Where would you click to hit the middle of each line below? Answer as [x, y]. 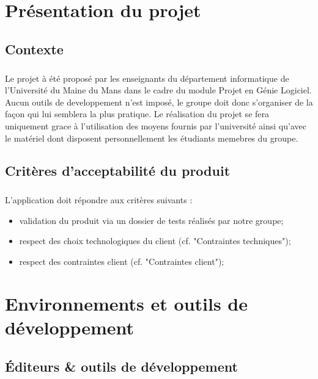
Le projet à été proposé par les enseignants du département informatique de [147, 78]
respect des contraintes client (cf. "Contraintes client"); [122, 262]
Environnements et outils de [126, 303]
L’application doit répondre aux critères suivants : [99, 200]
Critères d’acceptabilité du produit [118, 171]
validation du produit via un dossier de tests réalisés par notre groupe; [151, 220]
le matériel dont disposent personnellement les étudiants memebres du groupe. [152, 138]
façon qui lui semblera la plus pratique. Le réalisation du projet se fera [137, 114]
